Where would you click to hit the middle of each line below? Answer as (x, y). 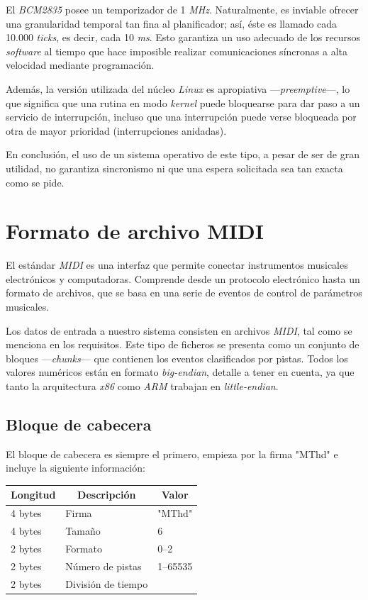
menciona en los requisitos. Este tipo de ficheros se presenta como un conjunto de (183, 344)
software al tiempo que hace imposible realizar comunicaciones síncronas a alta (177, 51)
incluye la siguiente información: (76, 468)
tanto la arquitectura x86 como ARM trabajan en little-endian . (142, 386)
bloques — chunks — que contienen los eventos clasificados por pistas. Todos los (177, 358)
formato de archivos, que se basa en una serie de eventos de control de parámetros (184, 293)
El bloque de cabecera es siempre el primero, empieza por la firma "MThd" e (172, 454)
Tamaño (83, 531)
